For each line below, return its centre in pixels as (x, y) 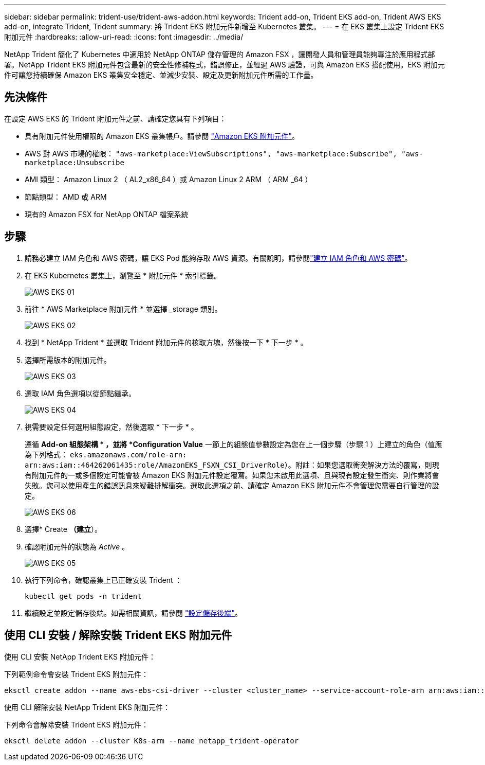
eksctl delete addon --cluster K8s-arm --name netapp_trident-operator (152, 741)
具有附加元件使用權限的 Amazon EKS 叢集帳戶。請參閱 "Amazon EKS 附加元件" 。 (162, 136)
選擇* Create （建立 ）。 (63, 529)
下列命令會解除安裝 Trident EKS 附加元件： (77, 724)
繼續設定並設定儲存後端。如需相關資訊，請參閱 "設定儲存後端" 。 (133, 613)
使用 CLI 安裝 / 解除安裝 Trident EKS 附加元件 (118, 635)
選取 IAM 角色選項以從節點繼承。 (80, 393)
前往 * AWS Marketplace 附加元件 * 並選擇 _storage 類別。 (123, 309)
